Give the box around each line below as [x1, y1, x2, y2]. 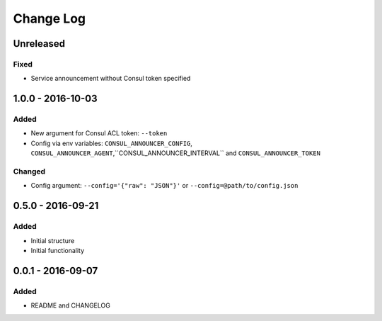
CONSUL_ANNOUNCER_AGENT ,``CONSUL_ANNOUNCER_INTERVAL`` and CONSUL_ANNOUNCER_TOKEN [30, 149, 321, 157]
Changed [13, 167, 46, 176]
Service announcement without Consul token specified [30, 74, 191, 83]
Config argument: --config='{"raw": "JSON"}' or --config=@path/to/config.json [30, 181, 299, 190]
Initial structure [30, 236, 75, 244]
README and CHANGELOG [30, 301, 111, 310]
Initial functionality [30, 246, 85, 254]
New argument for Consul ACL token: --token [30, 129, 168, 137]
